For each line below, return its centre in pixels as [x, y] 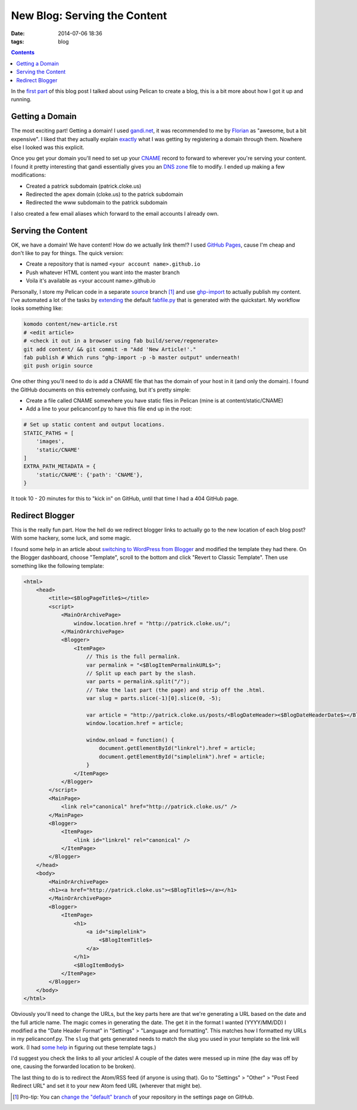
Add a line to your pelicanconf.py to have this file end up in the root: [109, 409]
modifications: [29, 175]
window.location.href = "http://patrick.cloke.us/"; [152, 623]
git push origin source [58, 366]
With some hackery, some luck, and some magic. [71, 538]
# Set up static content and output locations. [94, 425]
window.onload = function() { [131, 740]
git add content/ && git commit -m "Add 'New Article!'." [110, 349]
